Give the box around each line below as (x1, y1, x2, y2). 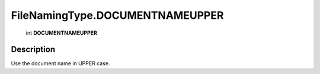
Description (11, 45, 56, 55)
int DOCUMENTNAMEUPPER (25, 29, 98, 36)
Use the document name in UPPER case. (11, 60, 110, 67)
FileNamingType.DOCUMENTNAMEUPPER (11, 9, 224, 22)
